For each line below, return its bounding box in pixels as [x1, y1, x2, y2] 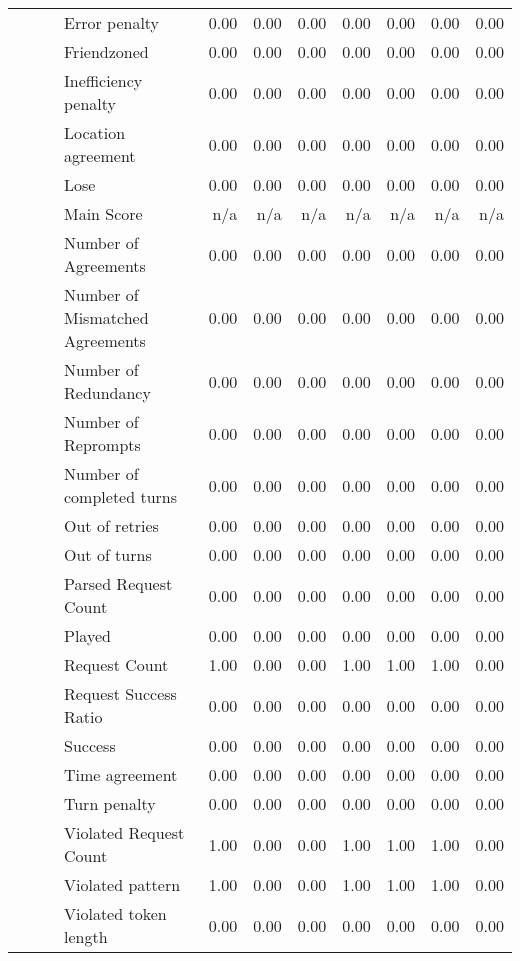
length [64, 925, 108, 948]
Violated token [64, 902, 167, 925]
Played [64, 624, 111, 647]
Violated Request [64, 821, 185, 844]
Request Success [64, 682, 177, 705]
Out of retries [64, 514, 159, 537]
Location [64, 121, 126, 144]
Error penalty [64, 11, 160, 34]
